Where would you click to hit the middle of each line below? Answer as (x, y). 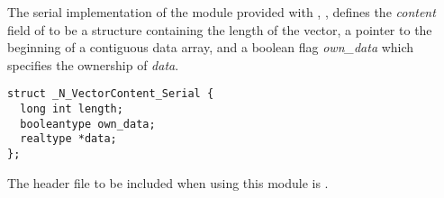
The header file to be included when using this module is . (168, 182)
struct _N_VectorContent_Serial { (111, 94)
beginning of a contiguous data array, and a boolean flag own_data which (211, 47)
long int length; (72, 109)
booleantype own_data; (88, 124)
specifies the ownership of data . (93, 64)
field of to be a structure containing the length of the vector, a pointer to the (220, 29)
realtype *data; (68, 139)
